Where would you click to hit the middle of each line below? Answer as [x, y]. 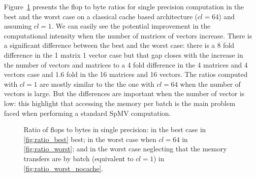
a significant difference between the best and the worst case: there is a [110, 45]
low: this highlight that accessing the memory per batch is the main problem [120, 103]
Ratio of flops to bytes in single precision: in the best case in [115, 129]
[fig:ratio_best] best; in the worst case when [90, 139]
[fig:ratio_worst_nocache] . [64, 168]
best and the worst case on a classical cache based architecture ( [101, 16]
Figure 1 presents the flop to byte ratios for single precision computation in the [124, 6]
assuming [18, 26]
